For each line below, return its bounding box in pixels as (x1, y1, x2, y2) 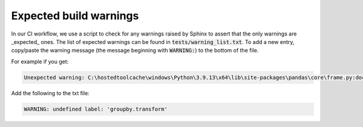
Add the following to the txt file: (11, 89, 90, 96)
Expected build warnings (11, 9, 139, 22)
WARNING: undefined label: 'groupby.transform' (24, 105, 168, 113)
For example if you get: (11, 58, 69, 65)
